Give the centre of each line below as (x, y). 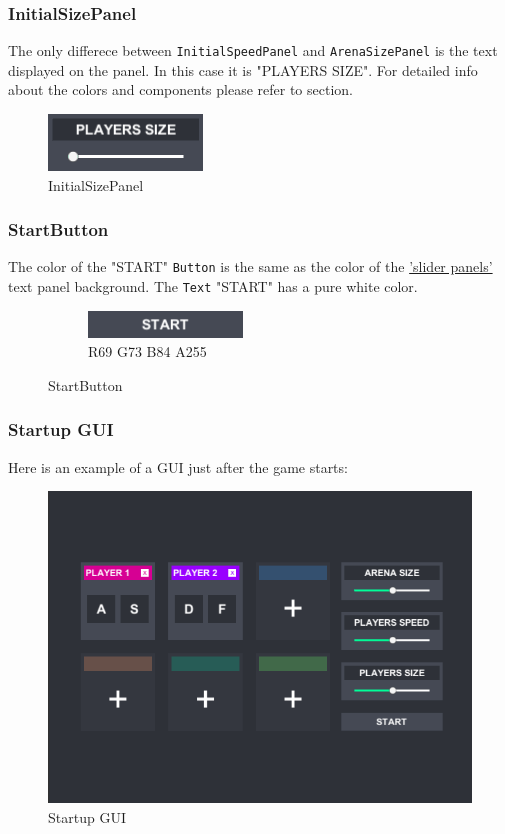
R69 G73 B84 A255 (147, 351)
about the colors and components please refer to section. (180, 89)
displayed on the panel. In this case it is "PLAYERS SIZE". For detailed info (243, 69)
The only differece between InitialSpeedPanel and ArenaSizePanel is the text (253, 50)
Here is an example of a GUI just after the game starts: (178, 466)
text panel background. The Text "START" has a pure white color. (213, 286)
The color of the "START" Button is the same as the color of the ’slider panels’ (250, 266)
